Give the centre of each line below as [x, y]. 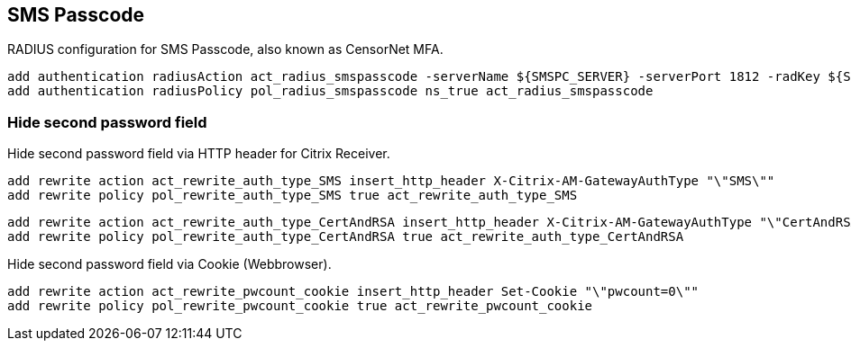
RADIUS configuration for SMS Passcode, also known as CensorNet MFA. [225, 49]
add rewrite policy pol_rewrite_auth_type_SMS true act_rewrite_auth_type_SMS [293, 196]
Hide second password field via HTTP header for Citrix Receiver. [199, 154]
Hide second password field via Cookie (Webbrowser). [169, 264]
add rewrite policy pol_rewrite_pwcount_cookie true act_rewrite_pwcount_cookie [300, 306]
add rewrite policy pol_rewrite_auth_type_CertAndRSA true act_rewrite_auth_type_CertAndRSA [346, 237]
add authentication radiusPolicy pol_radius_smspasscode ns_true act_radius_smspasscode [330, 91]
